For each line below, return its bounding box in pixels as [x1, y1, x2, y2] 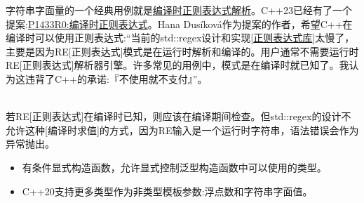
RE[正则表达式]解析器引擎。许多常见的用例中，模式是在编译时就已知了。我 [6, 58, 349, 72]
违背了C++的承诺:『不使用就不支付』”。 [25, 71, 208, 86]
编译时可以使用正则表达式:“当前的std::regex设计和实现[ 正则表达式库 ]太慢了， [6, 30, 355, 45]
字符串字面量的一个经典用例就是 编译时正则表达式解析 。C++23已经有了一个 [6, 3, 352, 17]
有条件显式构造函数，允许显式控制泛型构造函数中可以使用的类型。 [22, 159, 327, 174]
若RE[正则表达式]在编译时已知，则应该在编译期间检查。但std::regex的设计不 [6, 109, 351, 124]
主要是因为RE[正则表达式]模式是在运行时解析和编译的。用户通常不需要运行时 [6, 44, 359, 58]
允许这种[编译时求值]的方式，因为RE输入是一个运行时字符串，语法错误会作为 [6, 122, 359, 137]
